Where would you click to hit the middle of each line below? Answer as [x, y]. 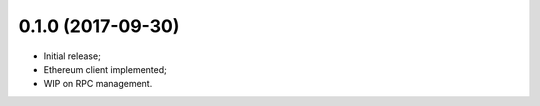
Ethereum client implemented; [105, 69]
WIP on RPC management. [98, 84]
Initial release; [72, 56]
